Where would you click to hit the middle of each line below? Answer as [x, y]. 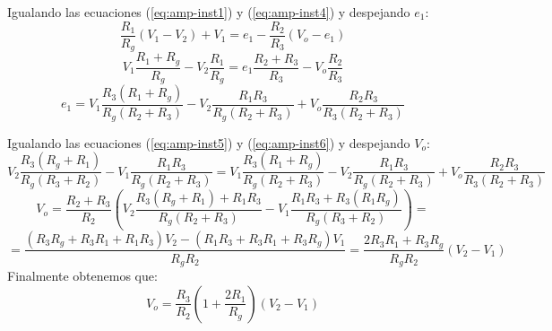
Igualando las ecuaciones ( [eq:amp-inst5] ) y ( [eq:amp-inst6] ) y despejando [209, 142]
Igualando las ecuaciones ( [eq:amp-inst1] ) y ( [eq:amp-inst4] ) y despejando [209, 12]
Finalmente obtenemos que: [82, 276]
